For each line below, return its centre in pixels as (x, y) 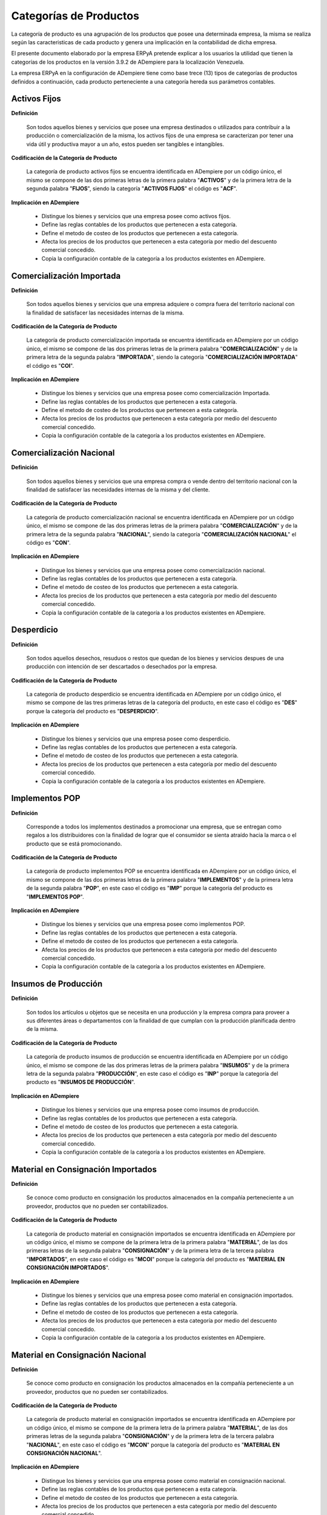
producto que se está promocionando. (74, 844)
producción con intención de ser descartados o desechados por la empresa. (122, 667)
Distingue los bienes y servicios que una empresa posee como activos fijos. (136, 216)
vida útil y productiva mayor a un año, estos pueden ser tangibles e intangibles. (125, 144)
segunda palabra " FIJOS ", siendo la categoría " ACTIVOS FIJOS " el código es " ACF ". (132, 188)
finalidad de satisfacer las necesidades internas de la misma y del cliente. (118, 489)
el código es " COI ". (50, 365)
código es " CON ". (48, 542)
